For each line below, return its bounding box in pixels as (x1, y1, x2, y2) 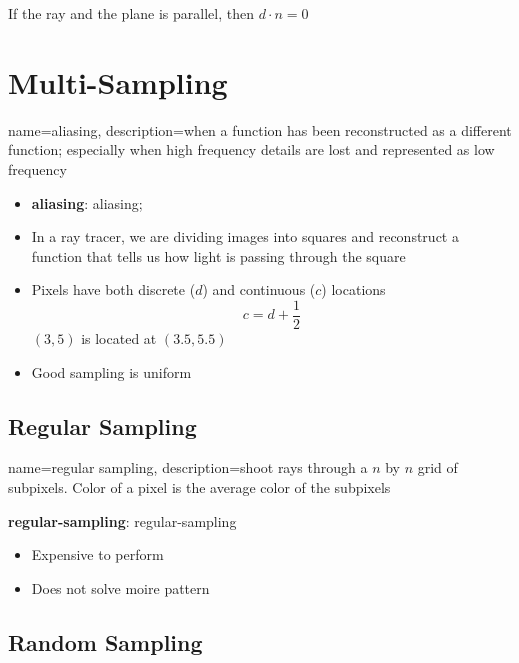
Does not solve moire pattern (31, 577, 210, 598)
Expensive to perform (31, 544, 164, 565)
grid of (417, 457, 458, 478)
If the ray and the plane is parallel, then (8, 3, 254, 23)
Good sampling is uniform (31, 361, 192, 382)
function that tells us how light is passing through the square (31, 245, 406, 266)
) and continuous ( (202, 279, 316, 300)
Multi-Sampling (8, 61, 228, 102)
